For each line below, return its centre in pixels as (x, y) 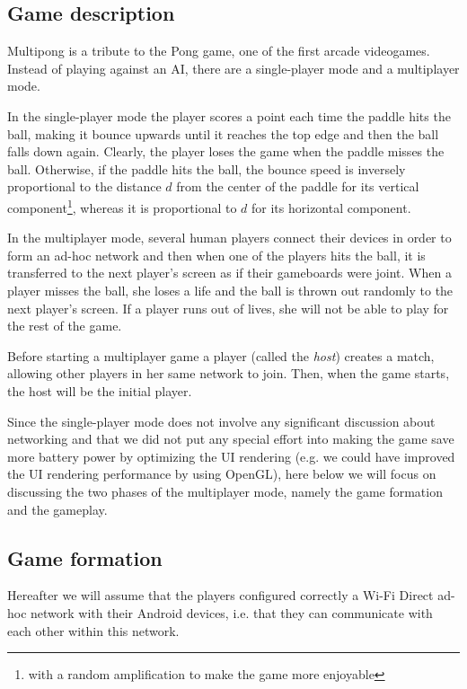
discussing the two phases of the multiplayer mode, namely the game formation (225, 491)
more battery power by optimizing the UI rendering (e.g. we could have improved (231, 456)
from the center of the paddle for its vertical (298, 186)
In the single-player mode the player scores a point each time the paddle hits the (229, 115)
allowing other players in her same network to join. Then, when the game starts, (229, 373)
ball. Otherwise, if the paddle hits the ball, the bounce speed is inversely (207, 168)
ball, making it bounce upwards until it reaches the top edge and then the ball (223, 133)
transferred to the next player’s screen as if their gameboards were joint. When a (229, 273)
